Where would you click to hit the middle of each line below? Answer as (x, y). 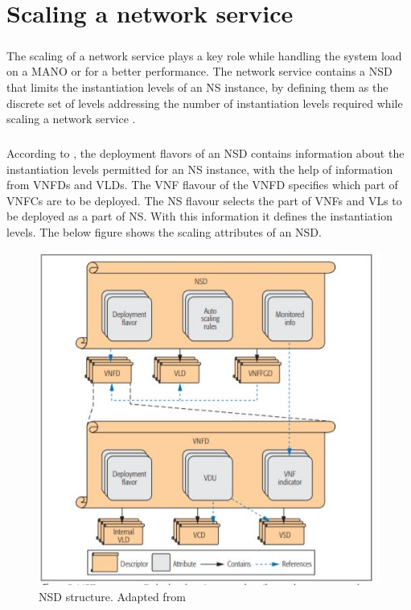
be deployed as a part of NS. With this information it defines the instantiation (199, 216)
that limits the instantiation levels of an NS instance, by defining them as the (197, 87)
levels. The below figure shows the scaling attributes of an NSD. (164, 232)
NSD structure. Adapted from (112, 597)
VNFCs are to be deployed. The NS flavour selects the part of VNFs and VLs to (204, 200)
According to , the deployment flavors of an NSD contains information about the (205, 153)
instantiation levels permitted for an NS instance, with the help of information (200, 169)
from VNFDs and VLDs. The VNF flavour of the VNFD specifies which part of (202, 185)
